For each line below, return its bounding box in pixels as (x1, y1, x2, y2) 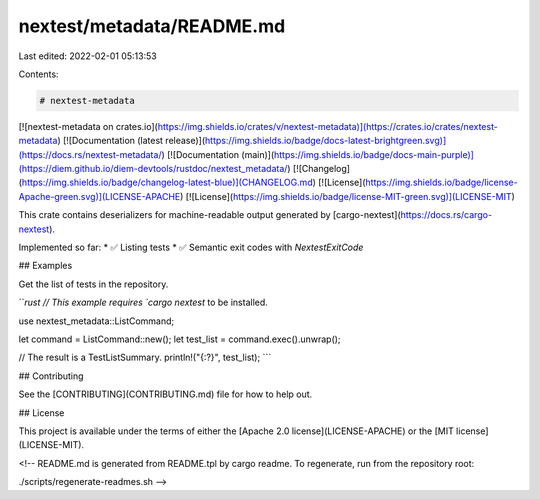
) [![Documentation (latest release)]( (56, 135, 206, 147)
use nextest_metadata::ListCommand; (18, 315, 175, 327)
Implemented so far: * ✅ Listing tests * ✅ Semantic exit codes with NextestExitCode (18, 241, 364, 254)
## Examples (18, 260, 73, 272)
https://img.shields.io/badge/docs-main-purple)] (273, 148, 475, 160)
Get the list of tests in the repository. (18, 278, 169, 290)
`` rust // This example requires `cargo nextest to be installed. (18, 296, 269, 309)
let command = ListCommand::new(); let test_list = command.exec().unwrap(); (18, 333, 341, 345)
